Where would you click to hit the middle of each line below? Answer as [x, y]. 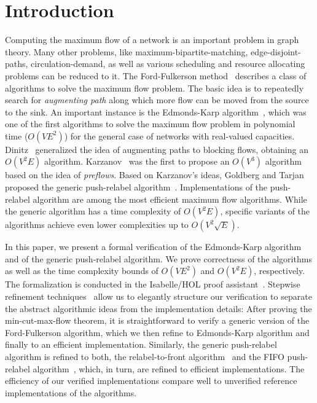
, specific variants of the [265, 211]
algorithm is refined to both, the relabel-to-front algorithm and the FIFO [145, 356]
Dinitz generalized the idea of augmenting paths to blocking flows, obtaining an [157, 149]
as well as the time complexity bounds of [82, 271]
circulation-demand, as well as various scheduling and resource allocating [168, 64]
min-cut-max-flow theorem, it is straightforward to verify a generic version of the [157, 320]
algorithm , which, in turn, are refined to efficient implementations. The [169, 368]
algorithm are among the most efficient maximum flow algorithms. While [170, 199]
